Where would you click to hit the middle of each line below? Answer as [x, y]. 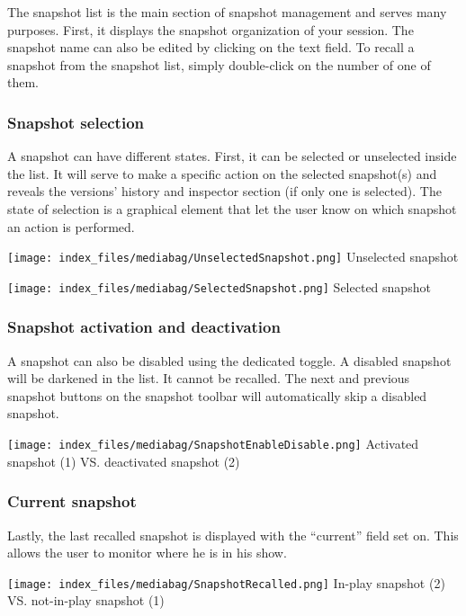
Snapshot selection [76, 122]
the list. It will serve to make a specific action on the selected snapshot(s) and [222, 173]
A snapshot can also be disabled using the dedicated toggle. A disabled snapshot [229, 360]
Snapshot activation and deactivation [144, 327]
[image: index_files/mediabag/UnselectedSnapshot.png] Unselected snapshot [233, 257]
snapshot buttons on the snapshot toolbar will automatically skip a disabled [217, 395]
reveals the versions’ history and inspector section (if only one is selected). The [224, 191]
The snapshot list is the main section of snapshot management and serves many [227, 12]
